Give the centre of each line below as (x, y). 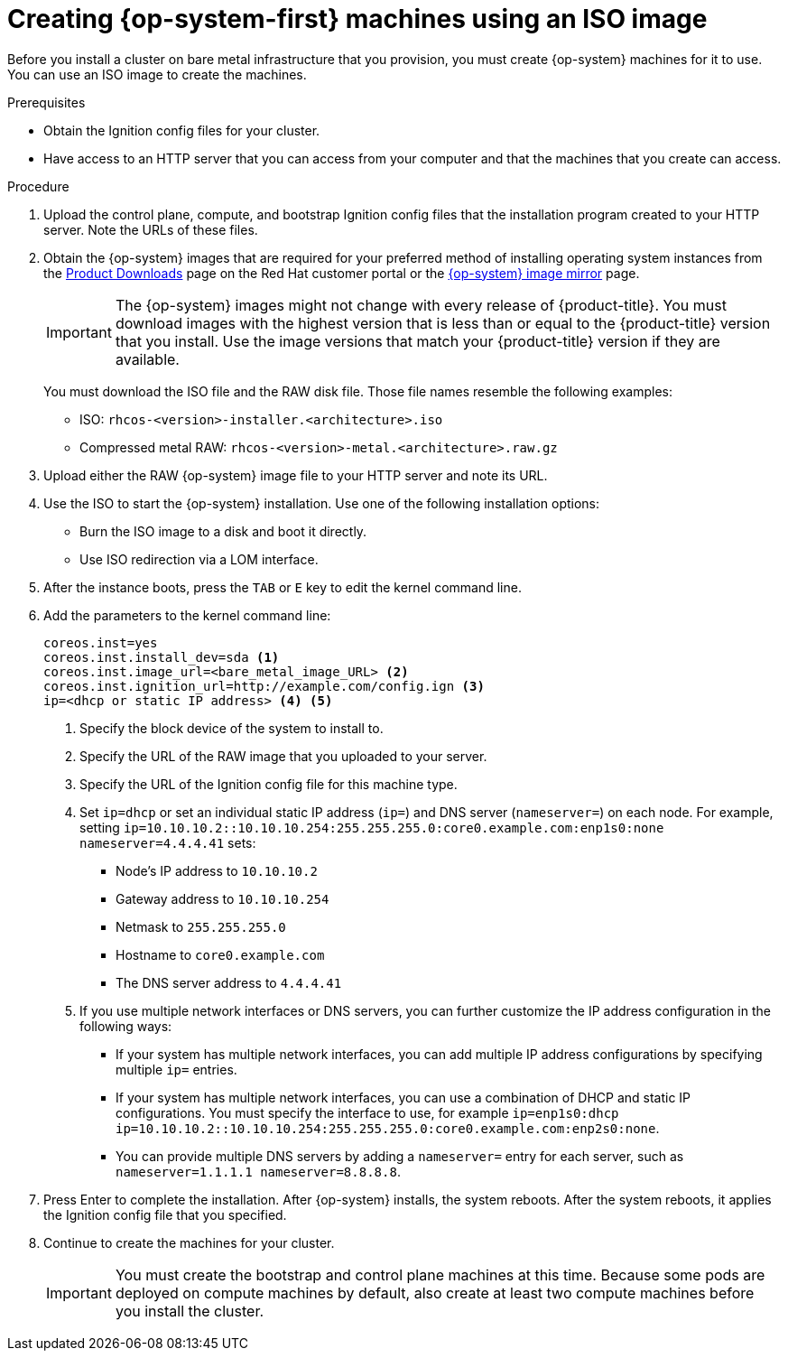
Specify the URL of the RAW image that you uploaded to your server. (283, 756)
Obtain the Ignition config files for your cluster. (182, 130)
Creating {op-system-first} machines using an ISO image (357, 19)
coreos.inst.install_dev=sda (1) (162, 657)
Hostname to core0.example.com (220, 954)
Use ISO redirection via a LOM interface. (199, 559)
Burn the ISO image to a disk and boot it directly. (223, 531)
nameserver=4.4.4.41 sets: (168, 842)
